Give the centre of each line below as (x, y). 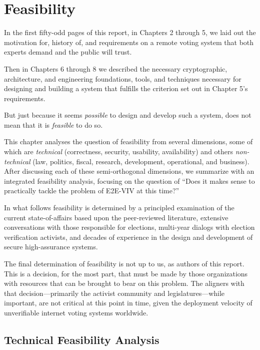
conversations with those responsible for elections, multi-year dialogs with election (129, 227)
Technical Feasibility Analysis (82, 339)
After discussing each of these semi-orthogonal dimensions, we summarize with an (129, 171)
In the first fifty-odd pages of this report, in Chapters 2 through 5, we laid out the (130, 32)
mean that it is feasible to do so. (53, 124)
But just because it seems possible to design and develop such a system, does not (128, 115)
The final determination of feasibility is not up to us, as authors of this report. (124, 263)
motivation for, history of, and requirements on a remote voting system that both (129, 42)
